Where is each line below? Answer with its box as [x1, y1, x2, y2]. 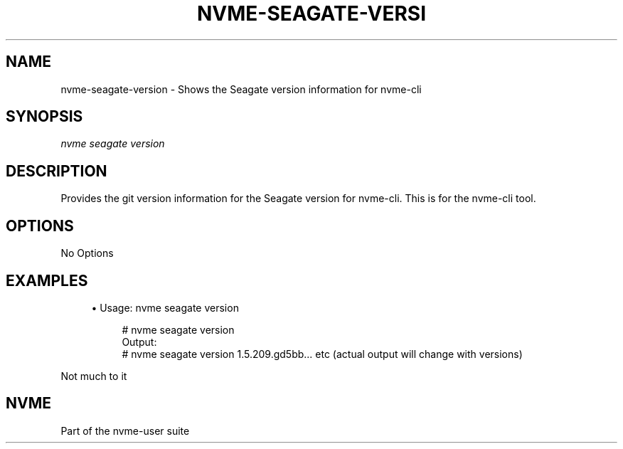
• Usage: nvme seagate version [91, 301, 239, 314]
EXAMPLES [6, 271, 88, 290]
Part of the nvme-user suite [60, 424, 190, 437]
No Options [60, 247, 114, 260]
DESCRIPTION [6, 162, 107, 180]
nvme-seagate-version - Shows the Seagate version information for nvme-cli [60, 83, 422, 95]
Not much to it [60, 369, 127, 382]
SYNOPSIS [6, 107, 83, 126]
